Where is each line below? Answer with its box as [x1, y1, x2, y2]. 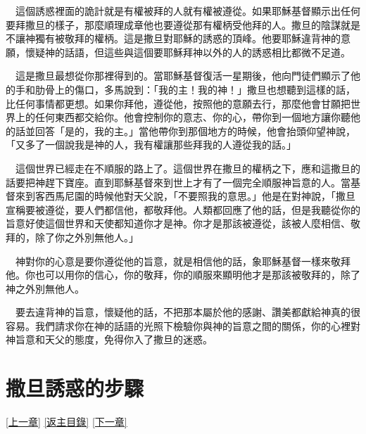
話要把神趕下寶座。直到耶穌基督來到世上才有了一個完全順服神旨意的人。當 [6, 174, 351, 189]
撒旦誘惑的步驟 [6, 374, 144, 402]
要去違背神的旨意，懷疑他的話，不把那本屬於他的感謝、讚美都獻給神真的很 [15, 305, 360, 319]
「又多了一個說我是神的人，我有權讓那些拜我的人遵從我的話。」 [6, 137, 296, 152]
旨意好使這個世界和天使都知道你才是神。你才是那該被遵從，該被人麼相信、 [6, 216, 351, 231]
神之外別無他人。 [6, 281, 84, 295]
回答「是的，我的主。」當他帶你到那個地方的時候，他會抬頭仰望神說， [34, 123, 355, 138]
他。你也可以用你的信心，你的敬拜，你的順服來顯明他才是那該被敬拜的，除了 [6, 267, 360, 282]
